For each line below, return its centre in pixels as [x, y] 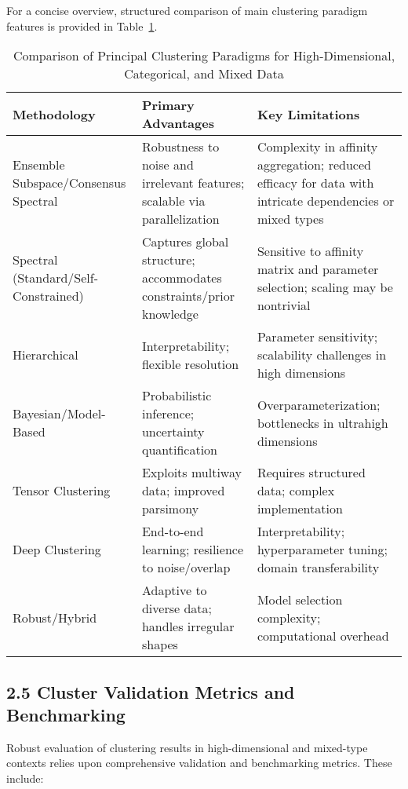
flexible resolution [190, 363]
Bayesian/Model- [59, 414]
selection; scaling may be [325, 287]
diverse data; [177, 608]
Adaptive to [174, 590]
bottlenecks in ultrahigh [322, 422]
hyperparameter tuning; [322, 550]
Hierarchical [46, 355]
